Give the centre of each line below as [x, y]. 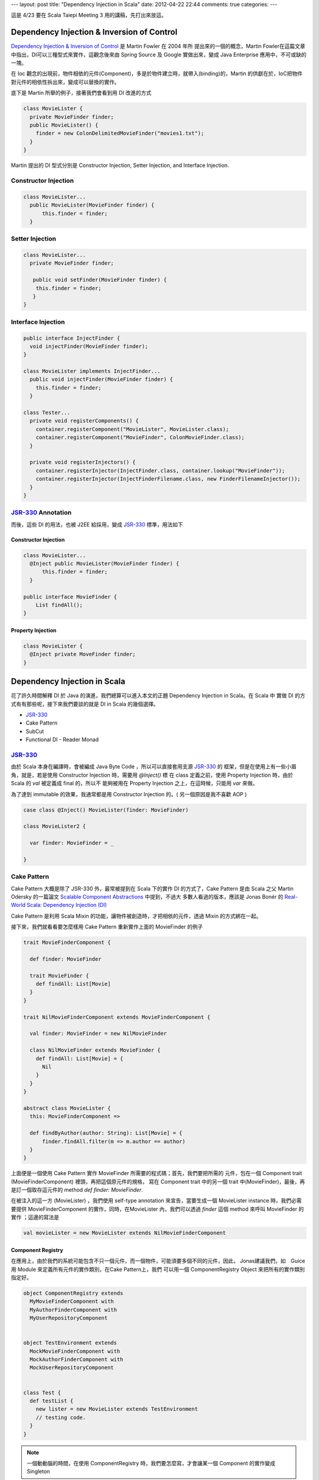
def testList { [52, 1401]
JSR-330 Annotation [41, 513]
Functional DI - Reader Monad [62, 739]
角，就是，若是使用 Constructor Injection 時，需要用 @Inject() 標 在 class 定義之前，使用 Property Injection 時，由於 [152, 775]
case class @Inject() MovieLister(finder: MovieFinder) [106, 810]
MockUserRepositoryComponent [72, 1368]
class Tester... [47, 413]
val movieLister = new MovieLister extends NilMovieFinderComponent [125, 1233]
